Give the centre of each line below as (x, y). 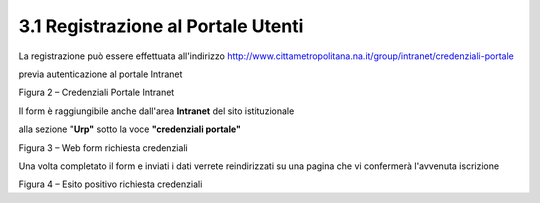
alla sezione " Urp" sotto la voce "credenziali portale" (130, 129)
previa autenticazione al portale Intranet (100, 74)
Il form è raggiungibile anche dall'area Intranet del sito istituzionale (156, 111)
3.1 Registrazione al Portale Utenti (161, 26)
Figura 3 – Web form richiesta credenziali (103, 147)
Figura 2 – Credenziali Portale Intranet (96, 92)
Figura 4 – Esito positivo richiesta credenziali (110, 184)
